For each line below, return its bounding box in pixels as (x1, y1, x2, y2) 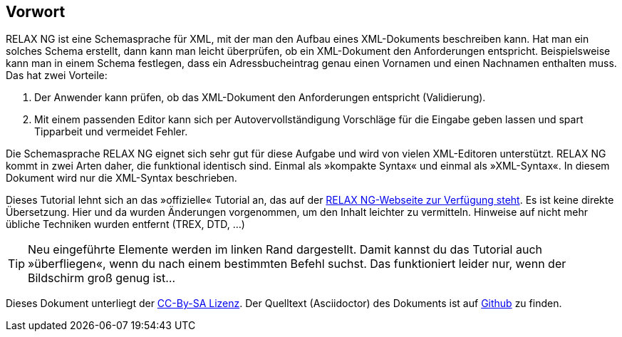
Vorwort (6, 3, 66, 21)
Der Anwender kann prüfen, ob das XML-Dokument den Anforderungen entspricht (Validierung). (34, 91, 486, 104)
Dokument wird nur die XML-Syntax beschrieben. (6, 172, 237, 185)
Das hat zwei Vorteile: (6, 69, 108, 82)
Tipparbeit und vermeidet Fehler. (34, 125, 188, 138)
